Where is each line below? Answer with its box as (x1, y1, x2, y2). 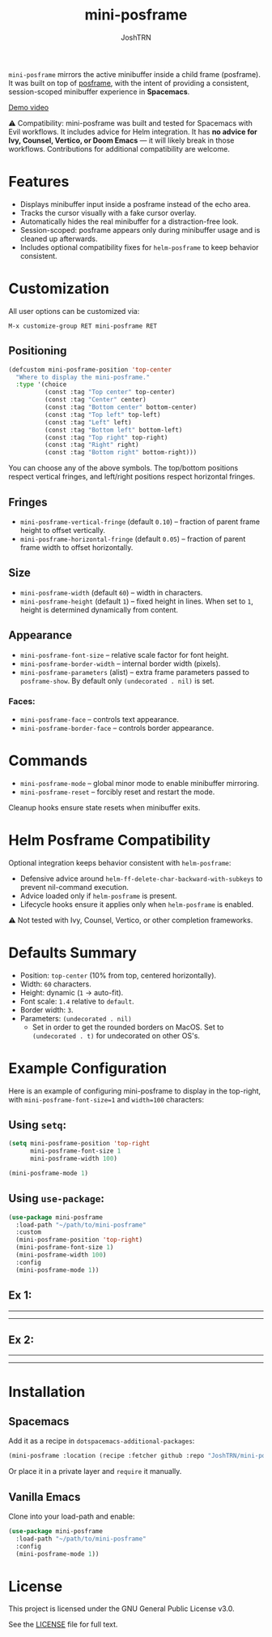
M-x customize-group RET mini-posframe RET (8, 322, 158, 330)
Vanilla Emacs (8, 1490, 81, 1504)
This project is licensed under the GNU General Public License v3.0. (8, 1604, 235, 1613)
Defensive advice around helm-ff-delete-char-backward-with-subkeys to (19, 874, 263, 883)
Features (8, 173, 70, 191)
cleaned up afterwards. (19, 234, 98, 243)
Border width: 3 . (19, 1004, 74, 1015)
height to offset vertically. (19, 525, 106, 535)
